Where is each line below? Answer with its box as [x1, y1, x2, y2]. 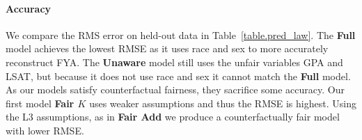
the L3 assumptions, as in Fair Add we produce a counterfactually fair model [6, 109, 340, 124]
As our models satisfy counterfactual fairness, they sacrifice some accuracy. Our [6, 82, 345, 97]
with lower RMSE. [6, 123, 84, 137]
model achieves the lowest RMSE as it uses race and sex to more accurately [6, 41, 329, 56]
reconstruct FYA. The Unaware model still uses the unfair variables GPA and [6, 54, 343, 69]
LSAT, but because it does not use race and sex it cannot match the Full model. [6, 68, 351, 83]
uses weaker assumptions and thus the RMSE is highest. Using [89, 95, 356, 110]
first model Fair [6, 95, 74, 110]
